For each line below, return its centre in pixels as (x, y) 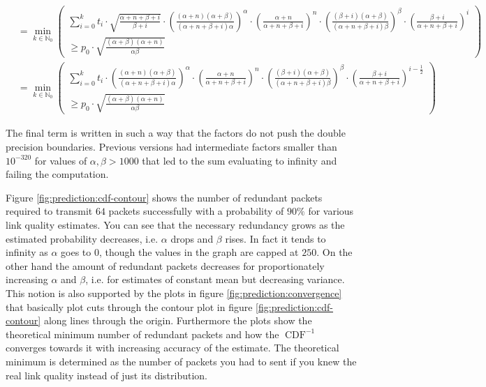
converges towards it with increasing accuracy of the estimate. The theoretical (172, 348)
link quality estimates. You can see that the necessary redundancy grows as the (175, 225)
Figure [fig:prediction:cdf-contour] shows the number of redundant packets (164, 197)
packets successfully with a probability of (196, 211)
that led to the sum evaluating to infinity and (240, 160)
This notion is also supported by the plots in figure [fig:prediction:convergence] (174, 293)
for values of (61, 160)
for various (331, 211)
